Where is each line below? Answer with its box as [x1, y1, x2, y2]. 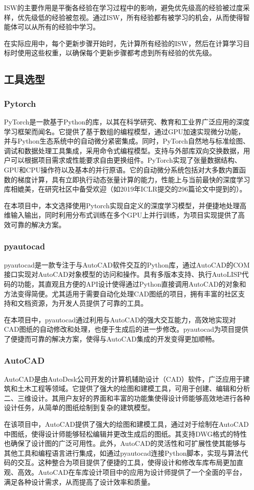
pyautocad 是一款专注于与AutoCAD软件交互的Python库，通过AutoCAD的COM [4, 259, 250, 269]
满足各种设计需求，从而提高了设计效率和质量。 [4, 476, 154, 487]
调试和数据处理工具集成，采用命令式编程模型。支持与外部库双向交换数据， [4, 145, 243, 155]
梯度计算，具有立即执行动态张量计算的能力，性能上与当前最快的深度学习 [17, 174, 250, 184]
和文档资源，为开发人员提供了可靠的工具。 [10, 298, 148, 308]
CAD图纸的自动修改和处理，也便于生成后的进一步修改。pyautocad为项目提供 [4, 324, 249, 334]
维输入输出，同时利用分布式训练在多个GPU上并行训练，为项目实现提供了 [4, 210, 238, 220]
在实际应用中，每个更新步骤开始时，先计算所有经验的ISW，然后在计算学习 [4, 38, 243, 48]
